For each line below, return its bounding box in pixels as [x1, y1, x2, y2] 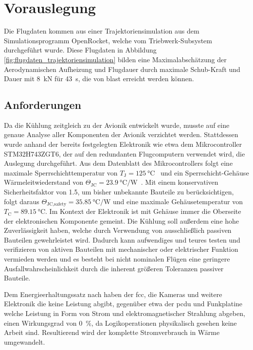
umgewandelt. [4, 336, 45, 347]
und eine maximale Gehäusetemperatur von [113, 196, 243, 206]
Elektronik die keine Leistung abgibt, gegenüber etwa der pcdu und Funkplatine [4, 298, 243, 309]
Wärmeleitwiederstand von [4, 177, 84, 187]
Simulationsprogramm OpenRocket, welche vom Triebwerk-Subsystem [4, 35, 212, 45]
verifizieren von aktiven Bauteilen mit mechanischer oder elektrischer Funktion [4, 244, 238, 254]
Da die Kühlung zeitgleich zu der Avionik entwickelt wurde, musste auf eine [4, 120, 230, 130]
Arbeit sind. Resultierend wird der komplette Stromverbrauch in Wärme [4, 327, 220, 337]
